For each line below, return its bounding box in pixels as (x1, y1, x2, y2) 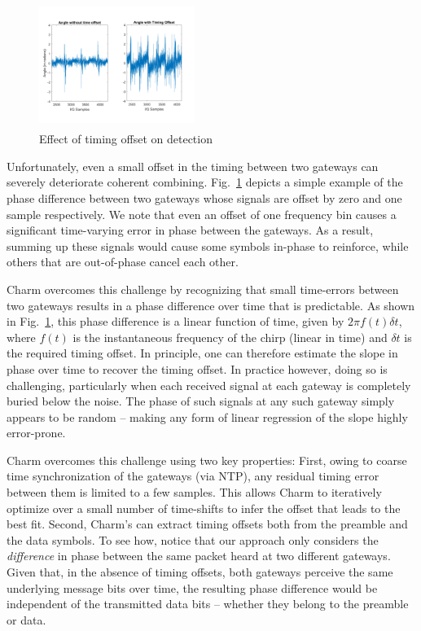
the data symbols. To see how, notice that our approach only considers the (7, 531, 379, 548)
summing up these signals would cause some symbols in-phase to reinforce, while (7, 237, 409, 254)
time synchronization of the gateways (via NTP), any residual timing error (7, 467, 379, 484)
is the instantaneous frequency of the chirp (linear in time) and (72, 328, 388, 345)
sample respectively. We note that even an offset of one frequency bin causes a (7, 205, 397, 222)
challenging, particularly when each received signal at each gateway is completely (7, 376, 411, 393)
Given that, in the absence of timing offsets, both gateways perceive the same (7, 563, 393, 581)
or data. (7, 611, 46, 628)
